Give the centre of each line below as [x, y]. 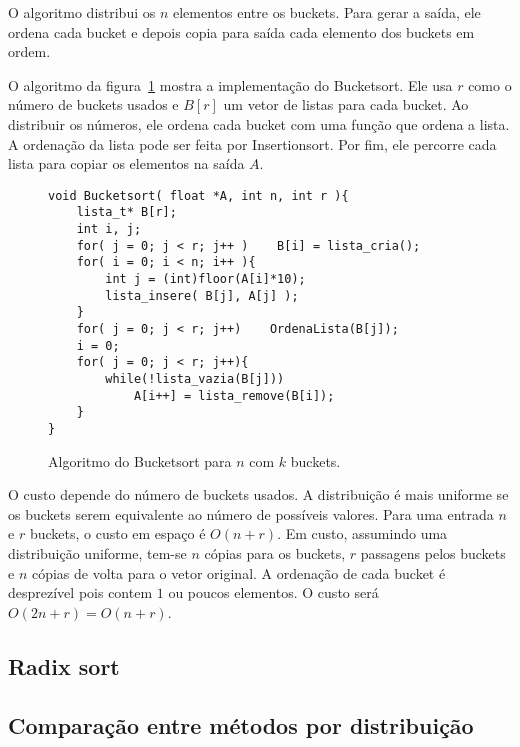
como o [490, 84]
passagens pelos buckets [433, 552]
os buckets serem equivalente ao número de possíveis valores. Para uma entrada [251, 513]
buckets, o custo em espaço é [117, 533]
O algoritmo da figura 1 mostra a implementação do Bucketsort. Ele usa [230, 84]
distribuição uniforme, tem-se [97, 552]
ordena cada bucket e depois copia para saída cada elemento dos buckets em [241, 31]
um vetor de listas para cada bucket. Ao [346, 104]
